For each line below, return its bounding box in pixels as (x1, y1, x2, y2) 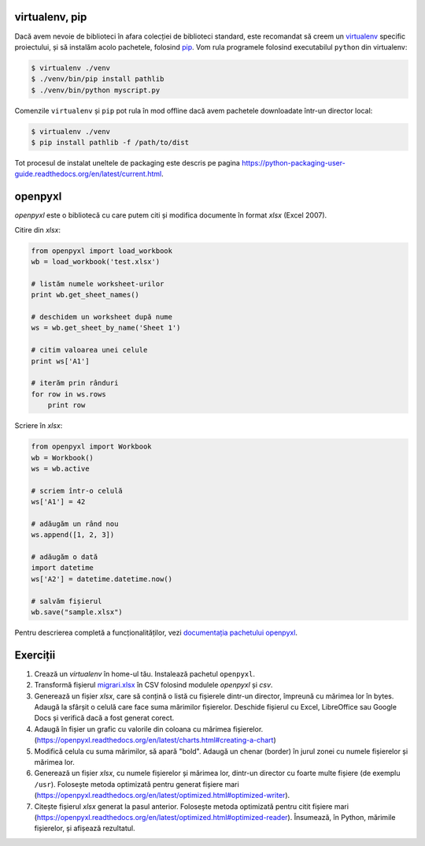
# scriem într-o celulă (31, 486, 124, 495)
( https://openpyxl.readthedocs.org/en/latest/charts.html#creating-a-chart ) (34, 736, 277, 745)
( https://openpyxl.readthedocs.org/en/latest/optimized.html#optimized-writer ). (34, 791, 290, 800)
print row (47, 401, 86, 410)
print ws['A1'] (31, 356, 90, 366)
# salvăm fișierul (31, 596, 102, 606)
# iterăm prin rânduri (31, 378, 119, 388)
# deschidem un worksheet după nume (31, 312, 173, 322)
